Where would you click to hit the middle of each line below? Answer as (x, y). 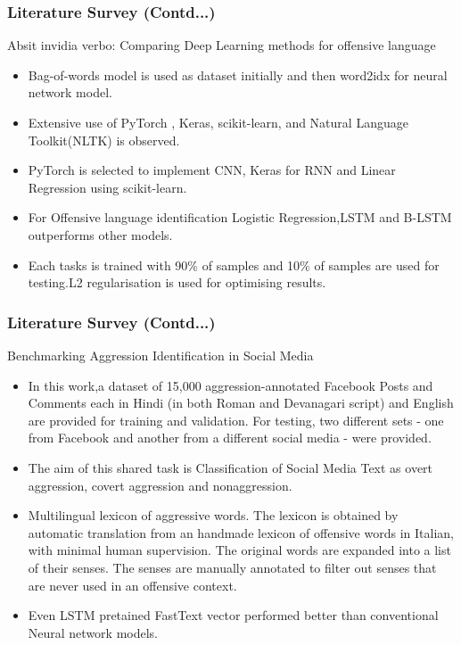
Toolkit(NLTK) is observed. (104, 140)
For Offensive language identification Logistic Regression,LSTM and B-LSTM (240, 217)
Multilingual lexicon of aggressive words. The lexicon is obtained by (213, 515)
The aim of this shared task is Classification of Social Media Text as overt (230, 467)
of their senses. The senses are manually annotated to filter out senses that (232, 567)
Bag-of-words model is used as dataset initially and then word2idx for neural (238, 74)
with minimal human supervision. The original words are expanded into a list (239, 550)
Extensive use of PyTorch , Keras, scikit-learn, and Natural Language (218, 122)
